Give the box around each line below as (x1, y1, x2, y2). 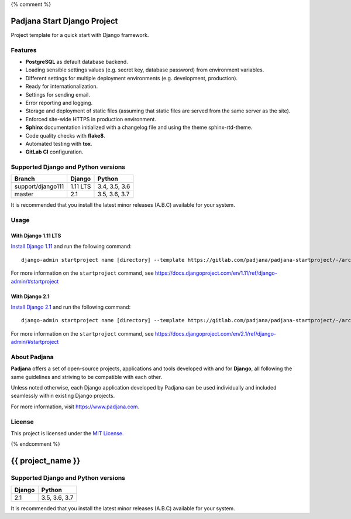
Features (11, 46, 37, 54)
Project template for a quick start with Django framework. (11, 31, 149, 38)
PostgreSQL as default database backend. (25, 59, 128, 66)
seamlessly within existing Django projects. (11, 392, 115, 400)
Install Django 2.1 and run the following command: (11, 303, 131, 310)
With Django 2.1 (11, 293, 50, 300)
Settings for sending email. (25, 91, 90, 98)
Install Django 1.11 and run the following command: (11, 243, 132, 250)
